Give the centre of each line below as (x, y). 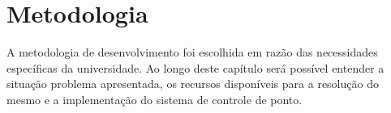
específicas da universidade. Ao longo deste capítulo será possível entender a (195, 67)
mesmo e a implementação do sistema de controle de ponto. (155, 99)
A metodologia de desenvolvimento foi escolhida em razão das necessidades (192, 52)
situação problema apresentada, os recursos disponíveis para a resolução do (193, 84)
